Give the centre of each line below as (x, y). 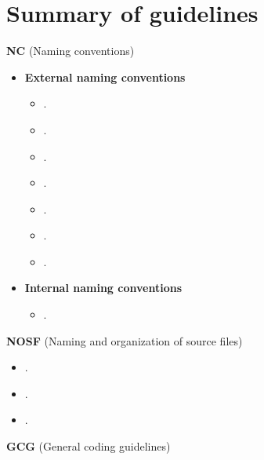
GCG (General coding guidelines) (89, 446)
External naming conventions (105, 77)
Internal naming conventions (103, 288)
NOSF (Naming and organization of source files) (125, 340)
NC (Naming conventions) (71, 51)
